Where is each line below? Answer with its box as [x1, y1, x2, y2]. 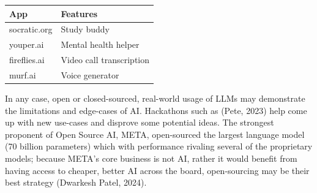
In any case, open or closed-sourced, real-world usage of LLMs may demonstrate [5, 91, 305, 104]
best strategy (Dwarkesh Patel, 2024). [5, 176, 147, 189]
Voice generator [61, 68, 119, 81]
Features [61, 7, 98, 20]
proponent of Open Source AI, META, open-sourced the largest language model [5, 127, 305, 140]
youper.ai [9, 38, 44, 51]
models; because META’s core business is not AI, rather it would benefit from [5, 151, 297, 164]
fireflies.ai [9, 53, 45, 66]
